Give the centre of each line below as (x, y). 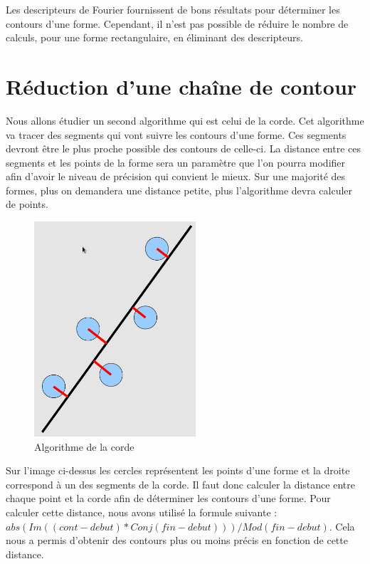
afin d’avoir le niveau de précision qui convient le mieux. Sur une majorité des (176, 176)
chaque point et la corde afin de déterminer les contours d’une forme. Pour (168, 498)
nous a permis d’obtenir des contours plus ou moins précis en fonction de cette (177, 540)
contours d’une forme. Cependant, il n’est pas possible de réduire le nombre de (177, 23)
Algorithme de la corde (84, 446)
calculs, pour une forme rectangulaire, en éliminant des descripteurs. (154, 37)
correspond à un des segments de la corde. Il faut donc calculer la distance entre (180, 484)
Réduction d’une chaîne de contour (181, 86)
